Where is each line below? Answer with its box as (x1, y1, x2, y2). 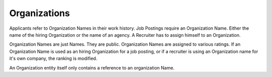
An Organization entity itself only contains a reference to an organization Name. (9, 64, 175, 70)
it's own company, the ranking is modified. (9, 55, 98, 61)
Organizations (9, 8, 70, 19)
